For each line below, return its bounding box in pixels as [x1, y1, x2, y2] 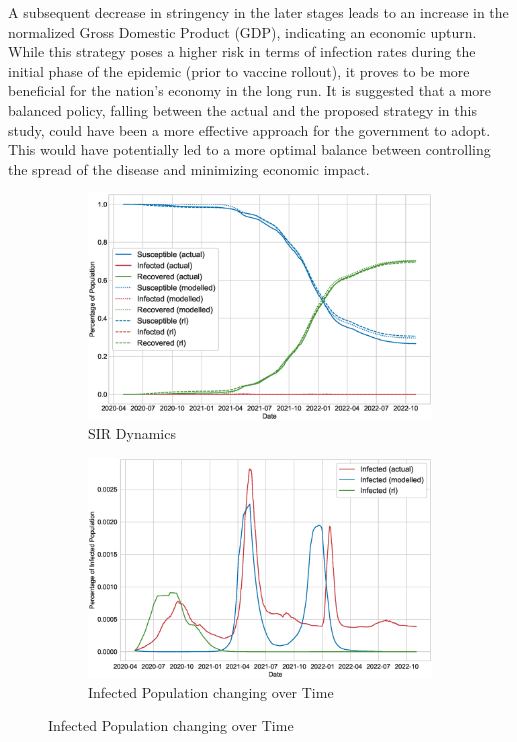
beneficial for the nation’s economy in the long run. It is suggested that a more [8, 80, 492, 101]
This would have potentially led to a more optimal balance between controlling [8, 139, 491, 160]
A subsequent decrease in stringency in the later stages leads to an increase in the [8, 2, 509, 22]
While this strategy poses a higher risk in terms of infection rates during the [8, 41, 476, 62]
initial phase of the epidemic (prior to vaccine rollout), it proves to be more [8, 60, 470, 81]
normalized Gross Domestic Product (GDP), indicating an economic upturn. [8, 21, 477, 42]
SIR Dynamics [88, 423, 176, 444]
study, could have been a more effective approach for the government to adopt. [8, 119, 491, 140]
